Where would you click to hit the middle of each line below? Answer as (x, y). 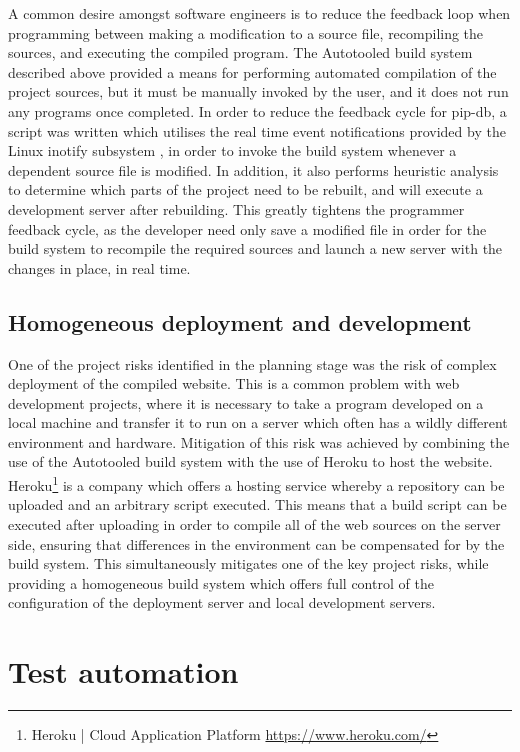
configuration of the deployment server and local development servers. (222, 602)
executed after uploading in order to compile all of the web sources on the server (254, 523)
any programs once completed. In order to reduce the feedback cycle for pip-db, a (257, 110)
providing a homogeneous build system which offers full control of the (221, 582)
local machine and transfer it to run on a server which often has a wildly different (258, 422)
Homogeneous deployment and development (240, 321)
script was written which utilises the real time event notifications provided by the (257, 130)
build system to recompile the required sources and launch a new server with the (255, 248)
